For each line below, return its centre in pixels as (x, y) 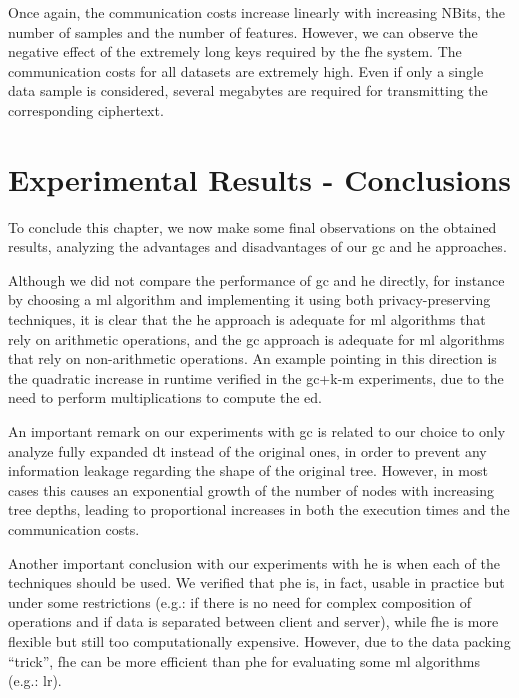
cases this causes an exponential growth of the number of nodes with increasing (251, 489)
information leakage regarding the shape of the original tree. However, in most (248, 470)
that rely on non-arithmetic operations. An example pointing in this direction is (252, 358)
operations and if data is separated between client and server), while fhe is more (253, 621)
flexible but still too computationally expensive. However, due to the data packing (259, 640)
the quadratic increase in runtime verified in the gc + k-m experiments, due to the (256, 377)
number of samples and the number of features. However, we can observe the (243, 31)
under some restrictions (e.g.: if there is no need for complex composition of (239, 601)
